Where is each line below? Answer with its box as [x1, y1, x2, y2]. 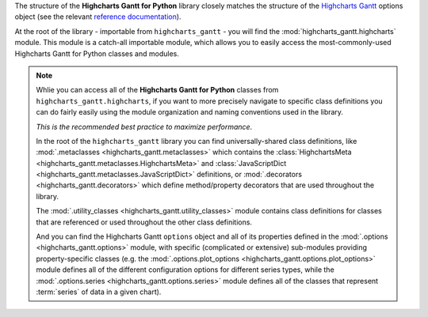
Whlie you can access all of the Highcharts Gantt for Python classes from [36, 85, 279, 95]
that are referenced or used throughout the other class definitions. [36, 217, 253, 227]
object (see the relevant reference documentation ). [14, 12, 182, 21]
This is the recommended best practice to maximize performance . [36, 122, 253, 131]
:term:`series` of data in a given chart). [36, 287, 162, 296]
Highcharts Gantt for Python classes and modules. [14, 48, 180, 58]
